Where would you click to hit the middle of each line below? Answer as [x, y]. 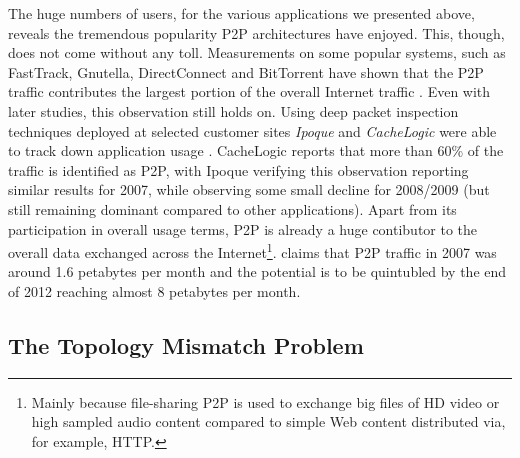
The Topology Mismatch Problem [186, 344]
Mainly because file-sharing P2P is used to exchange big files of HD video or [265, 401]
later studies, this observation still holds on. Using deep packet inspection [233, 110]
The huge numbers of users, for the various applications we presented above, [241, 13]
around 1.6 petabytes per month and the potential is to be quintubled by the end [257, 271]
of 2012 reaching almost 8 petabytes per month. [154, 290]
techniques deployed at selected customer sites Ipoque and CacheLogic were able [252, 130]
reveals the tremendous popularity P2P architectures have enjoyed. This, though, [256, 32]
